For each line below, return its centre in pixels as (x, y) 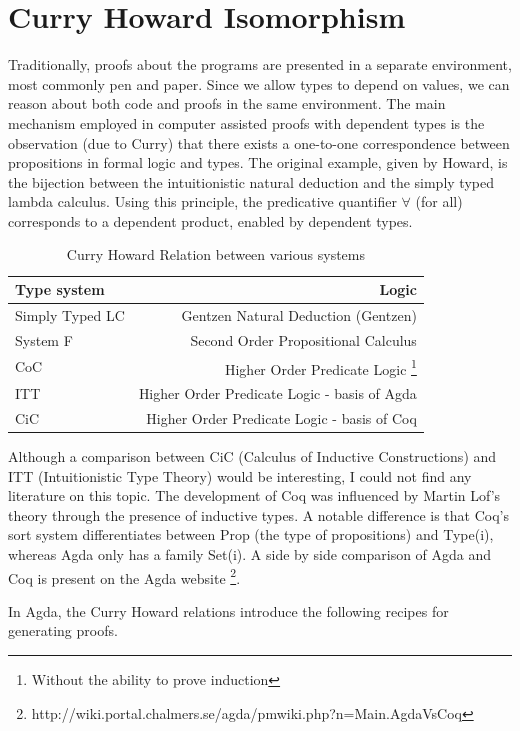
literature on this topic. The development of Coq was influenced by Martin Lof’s (254, 495)
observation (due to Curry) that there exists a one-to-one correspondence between (259, 142)
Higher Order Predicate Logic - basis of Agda (277, 393)
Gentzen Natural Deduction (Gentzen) (299, 314)
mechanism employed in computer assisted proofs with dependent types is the (246, 122)
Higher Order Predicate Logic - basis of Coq (281, 417)
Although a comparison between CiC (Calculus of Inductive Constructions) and (252, 456)
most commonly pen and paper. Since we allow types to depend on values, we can (259, 83)
